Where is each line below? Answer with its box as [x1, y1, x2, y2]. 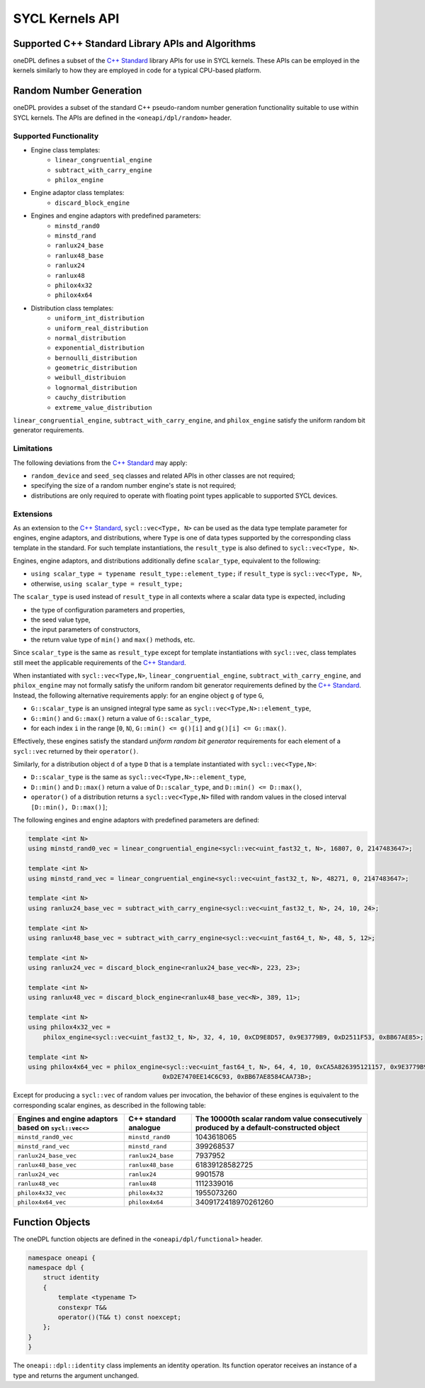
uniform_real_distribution [55, 324, 149, 332]
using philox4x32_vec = [28, 1023, 111, 1031]
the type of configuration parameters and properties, [30, 605, 186, 614]
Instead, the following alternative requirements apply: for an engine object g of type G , [13, 691, 265, 700]
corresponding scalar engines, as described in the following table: [13, 1101, 206, 1109]
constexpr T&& [57, 1303, 107, 1311]
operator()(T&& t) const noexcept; [57, 1314, 182, 1321]
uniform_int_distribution [55, 314, 145, 323]
